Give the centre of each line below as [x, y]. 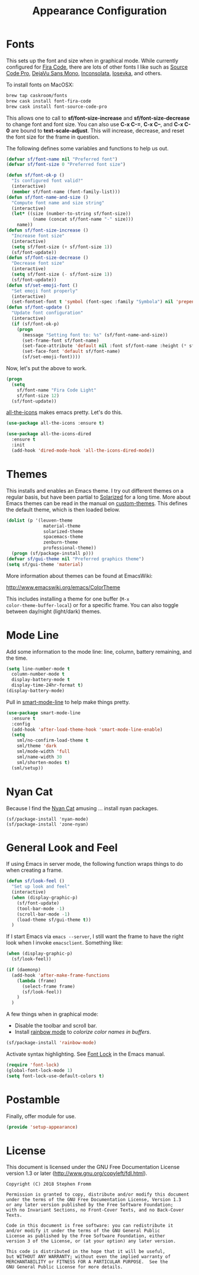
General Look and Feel [62, 847]
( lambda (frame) [37, 981]
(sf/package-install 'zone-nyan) [47, 824]
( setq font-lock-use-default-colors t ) [55, 1076]
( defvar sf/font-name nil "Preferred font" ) [62, 159]
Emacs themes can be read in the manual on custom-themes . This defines [97, 503]
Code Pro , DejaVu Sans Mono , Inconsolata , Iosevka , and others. [84, 73]
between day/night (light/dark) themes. [54, 611]
